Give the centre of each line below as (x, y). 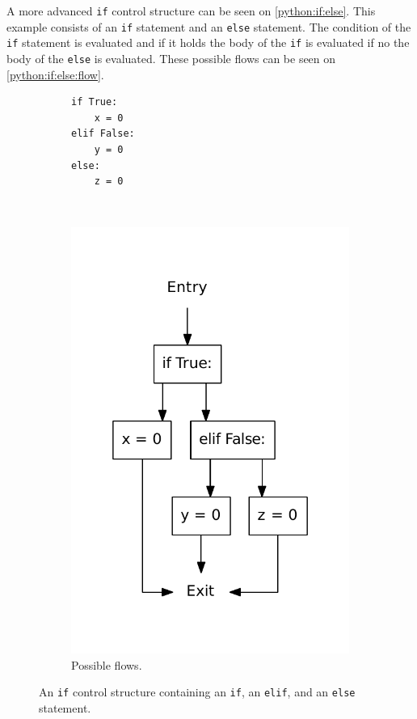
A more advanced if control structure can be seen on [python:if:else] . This (191, 11)
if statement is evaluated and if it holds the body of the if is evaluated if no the (208, 42)
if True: (95, 102)
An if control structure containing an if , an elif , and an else (197, 692)
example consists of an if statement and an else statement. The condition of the (209, 26)
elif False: (103, 134)
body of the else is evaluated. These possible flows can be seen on (171, 58)
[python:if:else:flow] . (55, 74)
